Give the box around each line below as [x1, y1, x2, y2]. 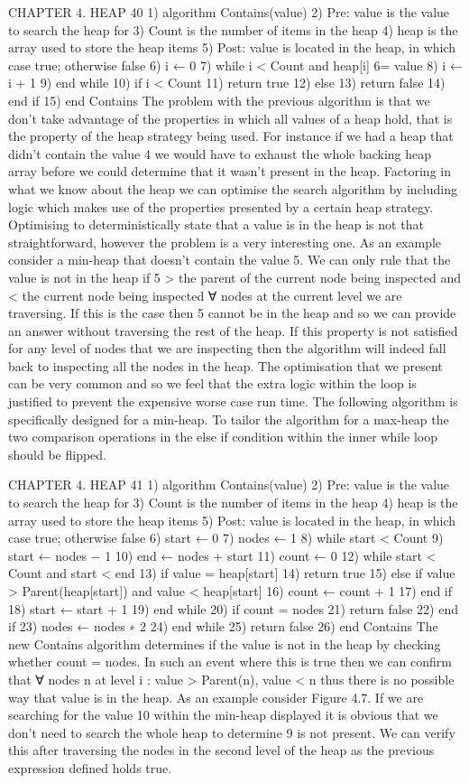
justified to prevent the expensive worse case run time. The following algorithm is [8, 392, 458, 411]
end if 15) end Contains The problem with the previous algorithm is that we [8, 90, 430, 109]
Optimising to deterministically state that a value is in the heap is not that [8, 215, 424, 234]
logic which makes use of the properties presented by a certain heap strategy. [8, 197, 434, 216]
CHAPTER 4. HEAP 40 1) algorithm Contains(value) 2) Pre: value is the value [8, 3, 450, 21]
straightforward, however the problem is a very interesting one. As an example [8, 232, 442, 251]
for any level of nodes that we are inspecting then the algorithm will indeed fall [8, 339, 446, 358]
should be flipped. [8, 444, 107, 463]
